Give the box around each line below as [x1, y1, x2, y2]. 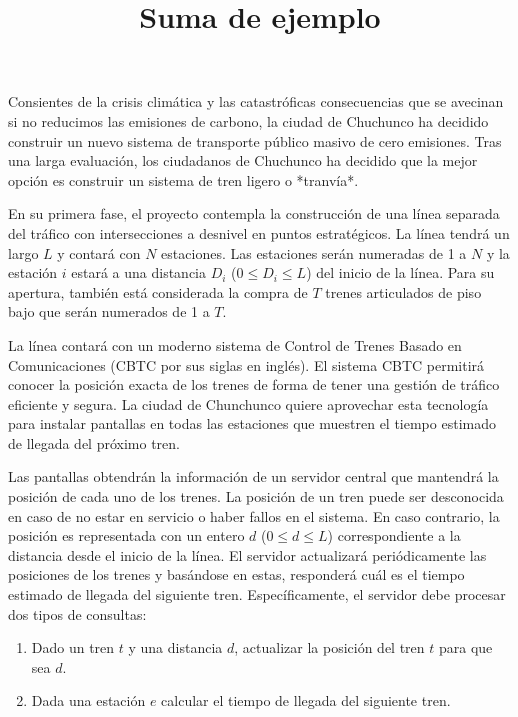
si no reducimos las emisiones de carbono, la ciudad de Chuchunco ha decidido [8, 110, 489, 131]
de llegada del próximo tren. [8, 432, 180, 453]
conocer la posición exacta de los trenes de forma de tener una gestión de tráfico [8, 374, 500, 395]
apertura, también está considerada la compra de [8, 281, 308, 302]
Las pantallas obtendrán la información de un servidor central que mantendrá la [8, 466, 499, 487]
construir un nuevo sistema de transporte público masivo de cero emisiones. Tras [8, 130, 502, 151]
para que [438, 637, 493, 658]
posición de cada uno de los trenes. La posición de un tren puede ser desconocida [8, 486, 504, 507]
